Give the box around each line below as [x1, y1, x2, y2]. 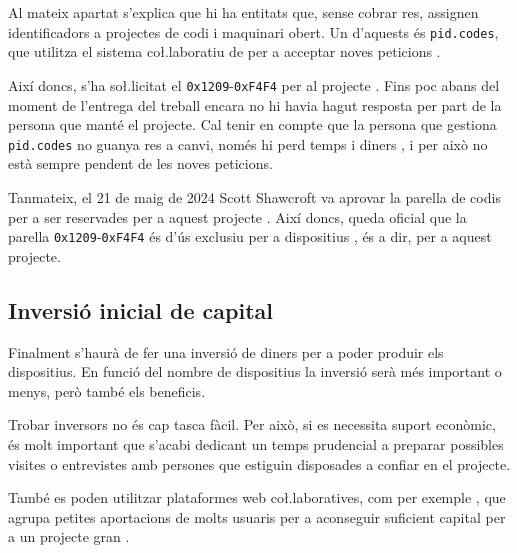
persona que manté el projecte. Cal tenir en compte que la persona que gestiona [8, 114, 497, 135]
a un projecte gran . [8, 526, 130, 547]
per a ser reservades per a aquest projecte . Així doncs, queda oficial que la [8, 206, 467, 227]
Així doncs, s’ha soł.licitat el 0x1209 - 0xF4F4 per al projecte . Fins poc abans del [8, 74, 500, 95]
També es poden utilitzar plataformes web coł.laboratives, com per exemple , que [8, 487, 506, 508]
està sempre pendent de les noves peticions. [8, 153, 273, 174]
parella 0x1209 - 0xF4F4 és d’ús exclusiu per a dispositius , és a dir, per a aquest [8, 226, 492, 247]
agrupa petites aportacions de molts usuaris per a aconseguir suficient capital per [8, 506, 506, 527]
